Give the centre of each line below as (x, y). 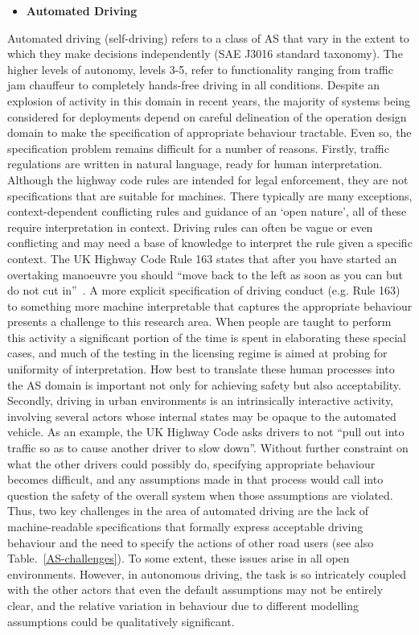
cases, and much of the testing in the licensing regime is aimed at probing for (197, 353)
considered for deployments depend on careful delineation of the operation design (207, 116)
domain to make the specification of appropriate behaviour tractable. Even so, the (209, 132)
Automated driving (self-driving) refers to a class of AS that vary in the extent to (208, 37)
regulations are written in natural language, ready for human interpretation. (195, 164)
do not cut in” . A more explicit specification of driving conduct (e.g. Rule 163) (204, 290)
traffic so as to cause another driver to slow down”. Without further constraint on (208, 448)
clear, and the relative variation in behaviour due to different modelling (183, 605)
